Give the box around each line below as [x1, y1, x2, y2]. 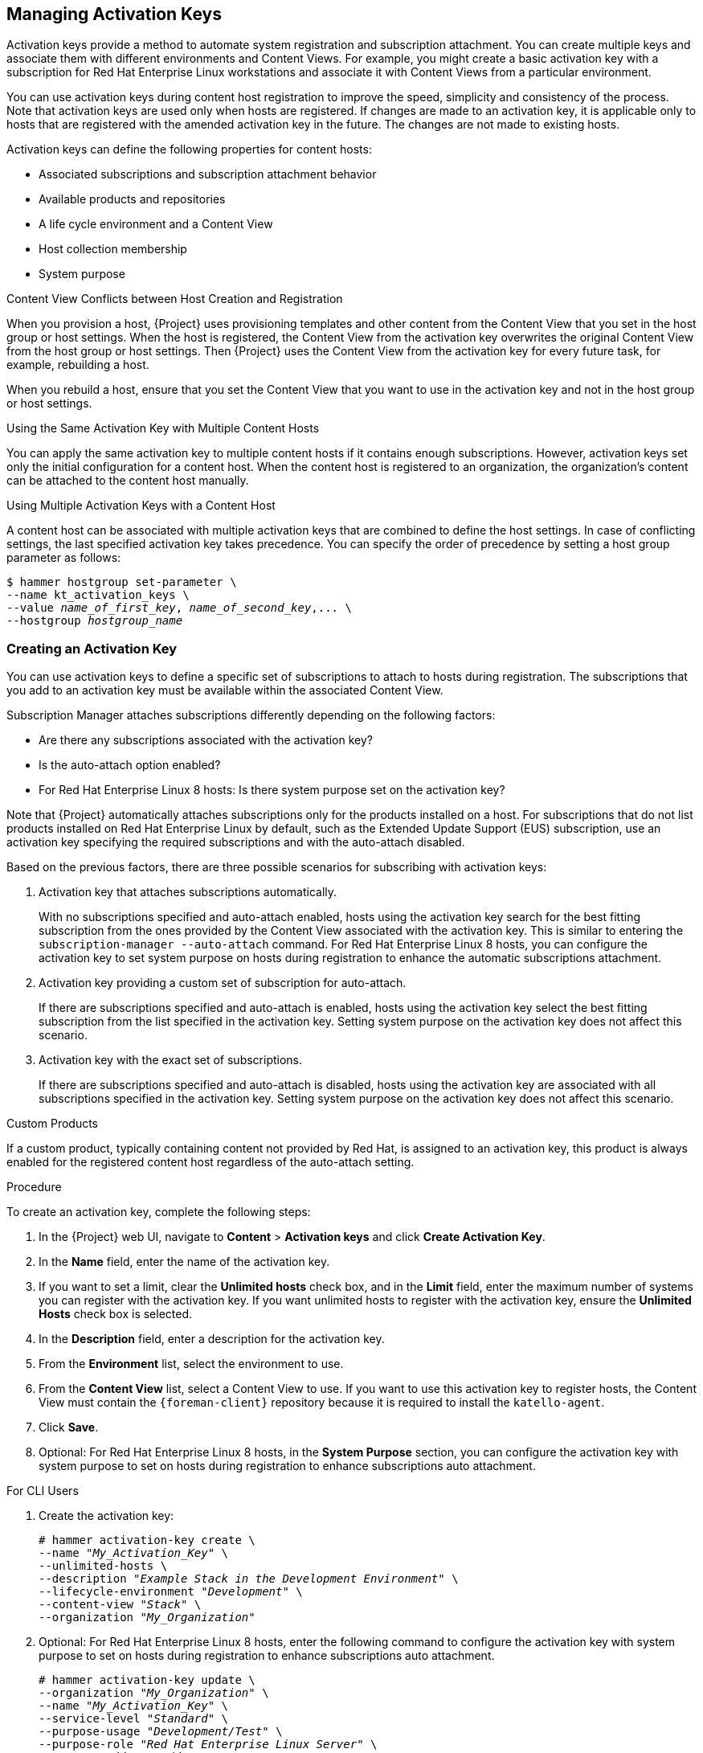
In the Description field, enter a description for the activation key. [39, 1332, 385, 1346]
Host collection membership [39, 242, 187, 256]
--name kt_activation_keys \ [6, 588, 190, 602]
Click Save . [39, 1420, 99, 1435]
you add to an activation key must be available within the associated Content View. [6, 683, 443, 698]
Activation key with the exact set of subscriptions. [39, 1053, 303, 1067]
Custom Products [6, 1116, 98, 1131]
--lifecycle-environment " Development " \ [39, 1585, 303, 1599]
